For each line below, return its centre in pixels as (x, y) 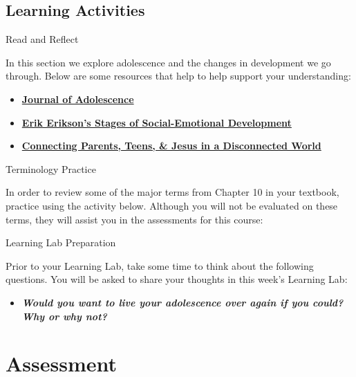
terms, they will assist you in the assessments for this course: (134, 219)
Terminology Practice (51, 168)
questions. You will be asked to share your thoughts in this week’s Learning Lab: (177, 279)
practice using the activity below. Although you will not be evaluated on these (172, 205)
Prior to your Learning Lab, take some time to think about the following (160, 265)
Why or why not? (64, 316)
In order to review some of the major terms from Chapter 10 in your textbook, (172, 192)
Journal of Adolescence (78, 99)
